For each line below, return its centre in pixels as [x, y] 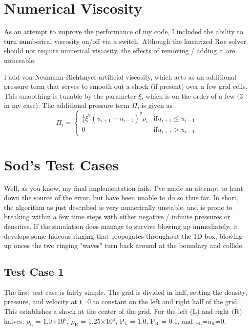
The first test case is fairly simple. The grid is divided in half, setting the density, [126, 292]
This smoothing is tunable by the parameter [70, 95]
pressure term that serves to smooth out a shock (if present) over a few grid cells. [126, 86]
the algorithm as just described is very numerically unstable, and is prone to [118, 207]
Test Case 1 [34, 272]
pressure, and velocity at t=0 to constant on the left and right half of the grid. [122, 301]
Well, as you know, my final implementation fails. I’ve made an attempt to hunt [124, 188]
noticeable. [20, 60]
